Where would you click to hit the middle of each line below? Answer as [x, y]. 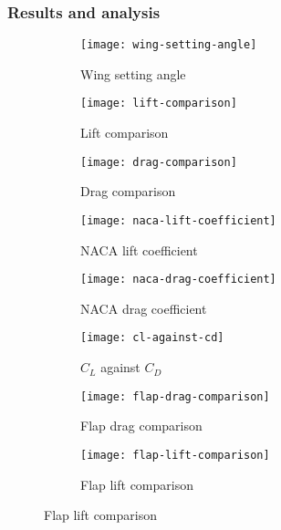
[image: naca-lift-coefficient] [178, 220]
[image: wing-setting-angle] [169, 45]
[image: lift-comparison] [159, 104]
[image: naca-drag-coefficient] [178, 280]
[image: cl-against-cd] [152, 338]
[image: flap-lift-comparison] [175, 455]
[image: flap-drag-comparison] [175, 396]
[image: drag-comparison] [159, 162]
